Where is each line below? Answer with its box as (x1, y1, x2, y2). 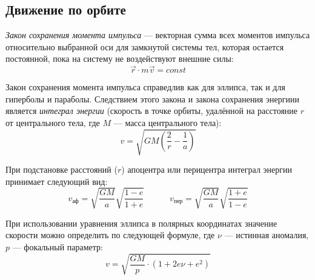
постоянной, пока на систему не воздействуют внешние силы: (5, 52, 234, 65)
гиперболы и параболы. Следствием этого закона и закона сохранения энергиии (5, 92, 299, 105)
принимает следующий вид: (5, 175, 108, 187)
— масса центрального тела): (113, 116, 222, 128)
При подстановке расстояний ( (5, 163, 118, 176)
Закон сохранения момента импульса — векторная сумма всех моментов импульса (5, 28, 310, 41)
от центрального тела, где (5, 116, 100, 128)
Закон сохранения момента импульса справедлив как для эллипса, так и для (5, 81, 285, 93)
